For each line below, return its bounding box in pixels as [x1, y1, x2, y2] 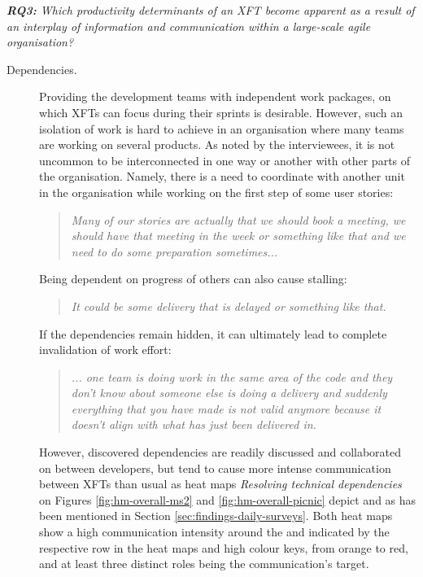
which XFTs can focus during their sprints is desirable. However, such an [39, 103, 403, 120]
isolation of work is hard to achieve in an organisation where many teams [39, 120, 404, 137]
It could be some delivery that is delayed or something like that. [71, 297, 386, 314]
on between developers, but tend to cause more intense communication [39, 459, 391, 476]
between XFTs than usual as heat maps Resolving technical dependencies [39, 475, 402, 492]
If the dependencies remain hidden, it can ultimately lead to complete [39, 325, 387, 342]
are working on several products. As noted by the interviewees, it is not [39, 136, 395, 153]
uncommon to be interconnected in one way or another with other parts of [39, 151, 411, 168]
